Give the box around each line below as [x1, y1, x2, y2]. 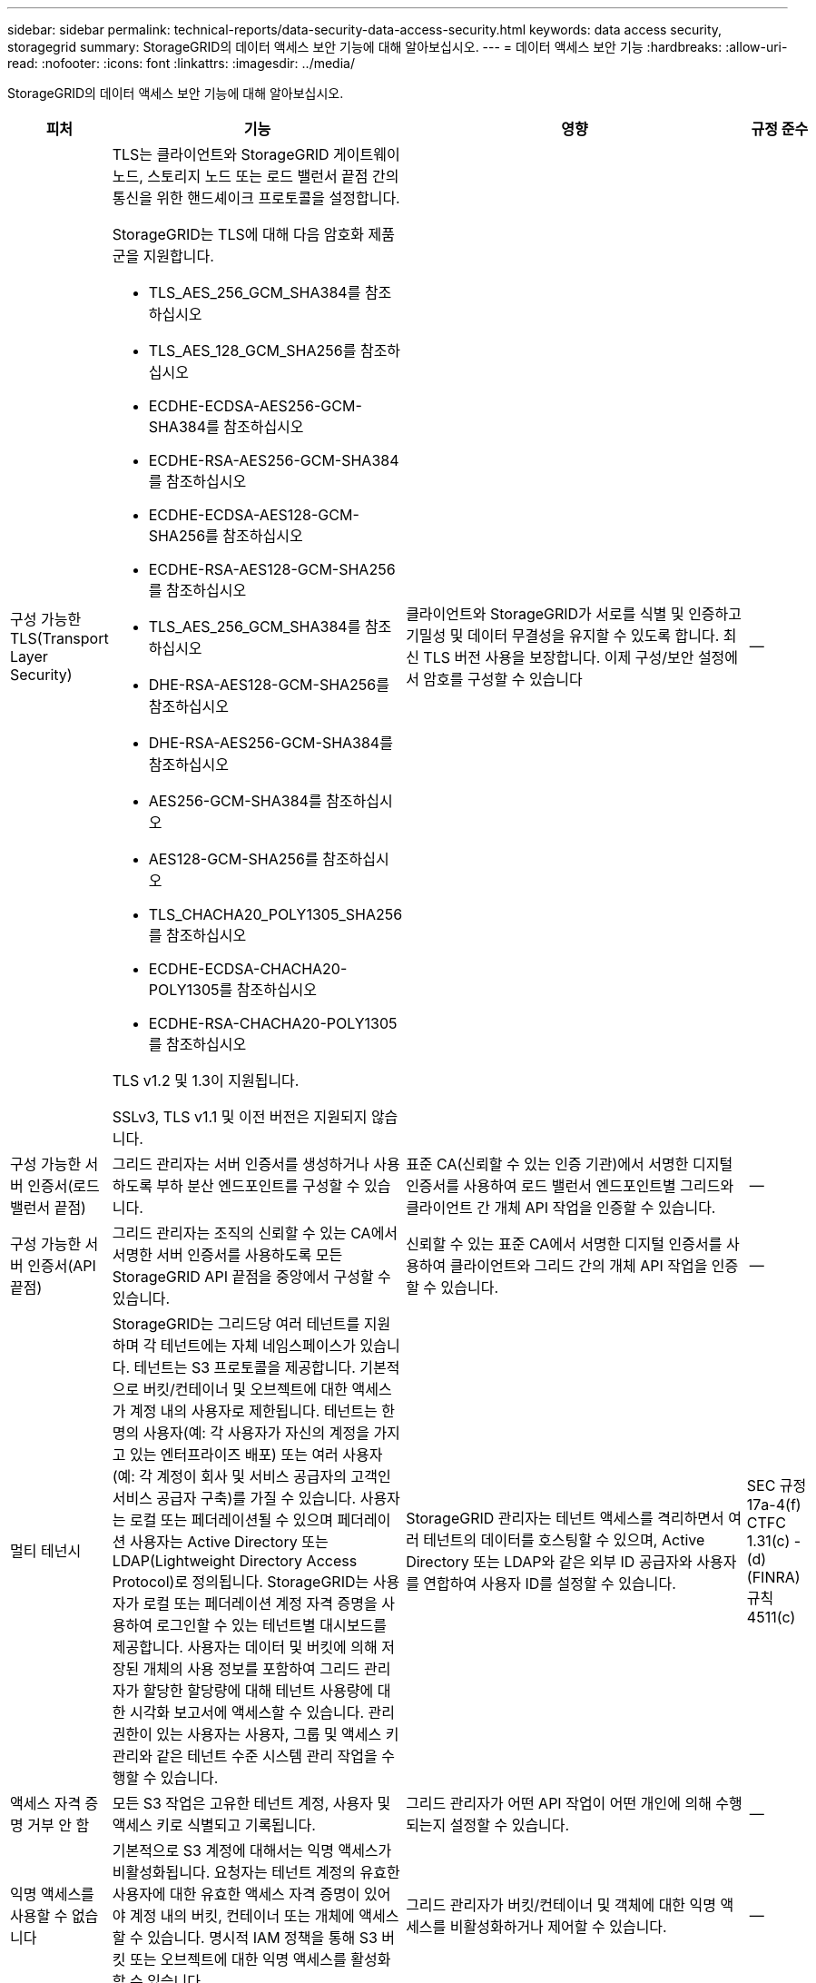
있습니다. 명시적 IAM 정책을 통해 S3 [147, 1929, 378, 1947]
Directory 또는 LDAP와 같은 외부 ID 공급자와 [406, 1553, 693, 1571]
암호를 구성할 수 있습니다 [423, 670, 583, 688]
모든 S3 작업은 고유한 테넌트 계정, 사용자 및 [112, 1794, 391, 1812]
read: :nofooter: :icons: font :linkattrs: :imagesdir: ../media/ [7, 55, 355, 71]
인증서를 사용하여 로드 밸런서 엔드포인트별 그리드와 [406, 1177, 734, 1195]
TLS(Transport [10, 629, 109, 647]
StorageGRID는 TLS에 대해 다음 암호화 [112, 225, 364, 243]
